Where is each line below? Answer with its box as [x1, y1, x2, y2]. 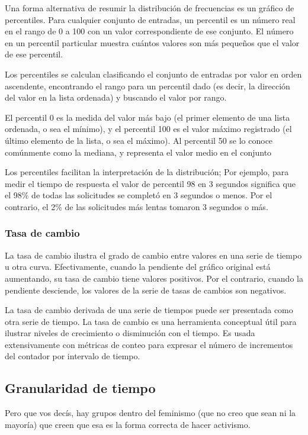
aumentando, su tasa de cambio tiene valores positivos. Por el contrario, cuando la [5, 272, 303, 284]
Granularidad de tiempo [5, 379, 156, 397]
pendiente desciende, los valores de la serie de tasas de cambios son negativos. [5, 283, 287, 296]
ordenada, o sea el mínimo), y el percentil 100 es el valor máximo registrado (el [5, 123, 292, 135]
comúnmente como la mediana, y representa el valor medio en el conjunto [5, 146, 272, 158]
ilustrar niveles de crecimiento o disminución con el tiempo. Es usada [5, 327, 255, 339]
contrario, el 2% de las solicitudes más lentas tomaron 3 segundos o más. [5, 200, 268, 212]
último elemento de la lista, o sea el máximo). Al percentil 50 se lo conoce [5, 134, 273, 146]
